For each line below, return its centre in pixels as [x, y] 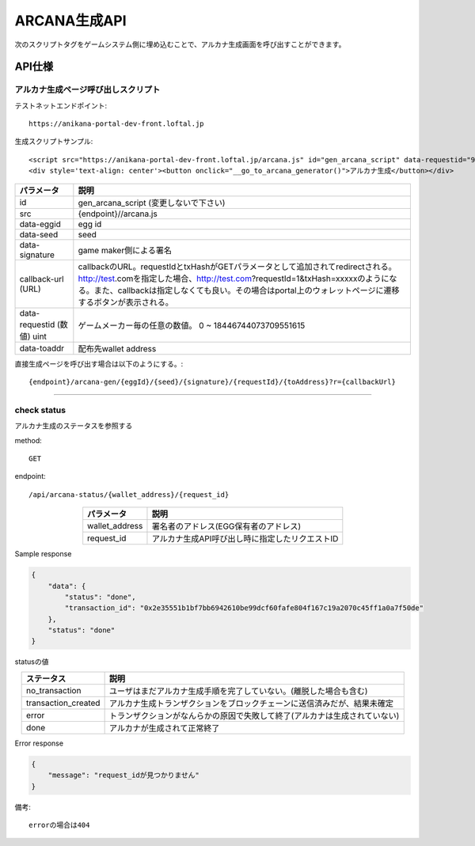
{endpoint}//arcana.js [118, 214]
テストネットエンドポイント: [61, 105]
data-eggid [40, 224]
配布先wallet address [117, 348]
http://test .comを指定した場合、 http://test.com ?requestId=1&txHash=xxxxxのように [234, 279]
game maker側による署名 [125, 250]
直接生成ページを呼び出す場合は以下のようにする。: [99, 363]
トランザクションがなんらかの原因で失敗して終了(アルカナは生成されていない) [254, 715]
